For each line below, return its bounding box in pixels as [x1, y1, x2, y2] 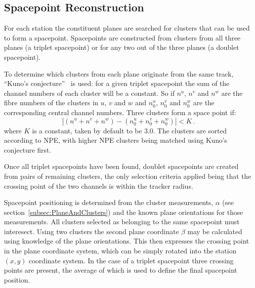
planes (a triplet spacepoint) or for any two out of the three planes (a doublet [4, 42, 239, 52]
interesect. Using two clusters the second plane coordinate [4, 226, 179, 236]
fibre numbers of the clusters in [4, 97, 98, 108]
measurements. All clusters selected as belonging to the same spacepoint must [4, 216, 240, 227]
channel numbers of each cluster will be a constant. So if [4, 87, 175, 98]
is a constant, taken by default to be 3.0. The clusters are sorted [32, 125, 227, 135]
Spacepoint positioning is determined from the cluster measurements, [4, 197, 213, 207]
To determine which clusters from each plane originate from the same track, [4, 68, 234, 79]
